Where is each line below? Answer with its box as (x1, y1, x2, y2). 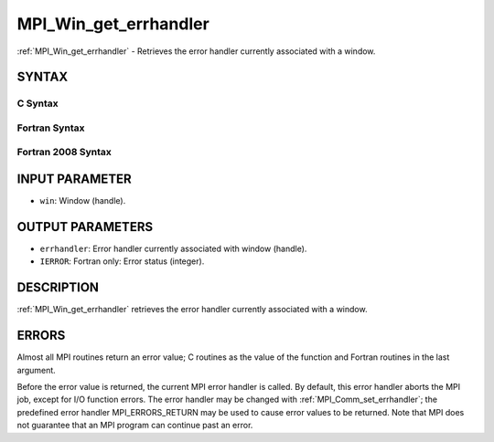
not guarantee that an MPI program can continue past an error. (16, 420, 253, 431)
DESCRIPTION (16, 279, 100, 296)
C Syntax (16, 97, 59, 110)
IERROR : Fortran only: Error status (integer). (39, 256, 205, 267)
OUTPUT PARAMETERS (16, 219, 154, 235)
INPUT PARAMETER (16, 172, 132, 187)
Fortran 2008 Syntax (16, 146, 112, 159)
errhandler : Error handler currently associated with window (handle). (39, 243, 307, 255)
